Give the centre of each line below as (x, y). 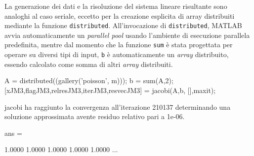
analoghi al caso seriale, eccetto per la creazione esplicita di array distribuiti (120, 16)
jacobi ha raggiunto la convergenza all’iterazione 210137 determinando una (118, 107)
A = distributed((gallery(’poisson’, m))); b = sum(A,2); (89, 80)
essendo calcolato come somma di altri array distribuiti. (89, 64)
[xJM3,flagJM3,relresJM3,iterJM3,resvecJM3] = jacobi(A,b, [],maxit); (110, 90)
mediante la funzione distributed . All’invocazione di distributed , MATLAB (123, 25)
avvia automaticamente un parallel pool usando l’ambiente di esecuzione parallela (127, 35)
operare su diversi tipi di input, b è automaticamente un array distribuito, (117, 54)
